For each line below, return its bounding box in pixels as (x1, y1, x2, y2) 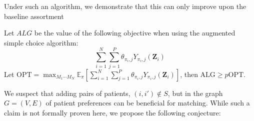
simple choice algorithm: (4, 37, 78, 47)
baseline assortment (4, 10, 64, 21)
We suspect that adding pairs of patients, (4, 87, 130, 98)
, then (180, 68, 198, 79)
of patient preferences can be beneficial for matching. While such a (45, 97, 250, 108)
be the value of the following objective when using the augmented (34, 27, 235, 38)
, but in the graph (167, 87, 223, 98)
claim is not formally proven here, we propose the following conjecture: (4, 107, 221, 117)
